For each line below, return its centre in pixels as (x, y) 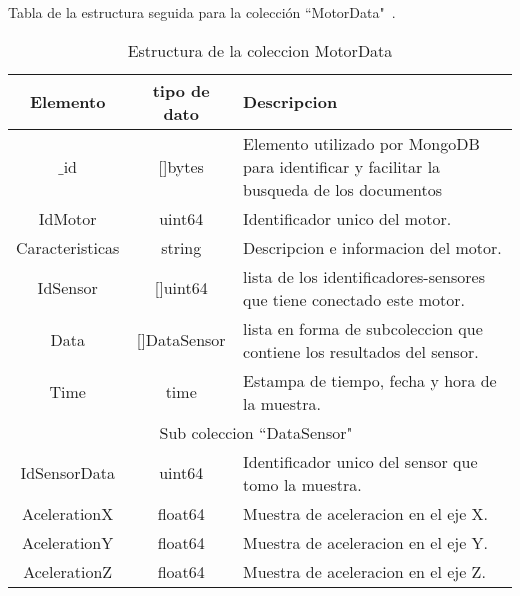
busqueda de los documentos (342, 189)
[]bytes (181, 166)
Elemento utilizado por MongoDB (361, 143)
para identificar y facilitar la (342, 166)
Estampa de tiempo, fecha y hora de (370, 380)
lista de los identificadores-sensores (364, 276)
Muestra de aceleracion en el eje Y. (366, 542)
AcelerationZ (68, 571)
